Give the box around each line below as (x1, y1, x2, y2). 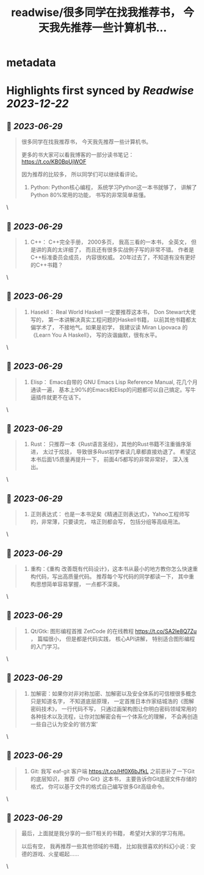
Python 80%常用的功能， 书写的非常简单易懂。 (30, 191, 150, 199)
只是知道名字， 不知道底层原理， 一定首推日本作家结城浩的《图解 (30, 697, 194, 705)
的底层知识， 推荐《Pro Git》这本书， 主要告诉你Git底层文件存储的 (30, 775, 197, 783)
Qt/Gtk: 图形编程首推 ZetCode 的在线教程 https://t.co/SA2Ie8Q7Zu (30, 627, 197, 634)
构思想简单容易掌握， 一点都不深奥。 (30, 580, 123, 588)
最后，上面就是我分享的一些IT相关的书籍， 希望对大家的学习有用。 (21, 830, 189, 837)
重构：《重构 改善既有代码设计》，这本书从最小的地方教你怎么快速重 (30, 565, 199, 573)
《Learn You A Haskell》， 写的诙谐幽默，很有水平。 (30, 331, 161, 339)
